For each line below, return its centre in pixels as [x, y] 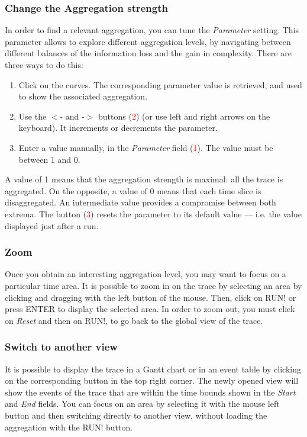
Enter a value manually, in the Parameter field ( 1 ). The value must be [146, 147]
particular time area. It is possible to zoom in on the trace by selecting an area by [153, 285]
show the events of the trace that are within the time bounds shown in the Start [150, 392]
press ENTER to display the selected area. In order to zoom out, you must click [150, 309]
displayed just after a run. [52, 225]
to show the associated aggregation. [83, 96]
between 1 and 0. [49, 159]
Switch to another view [61, 347]
